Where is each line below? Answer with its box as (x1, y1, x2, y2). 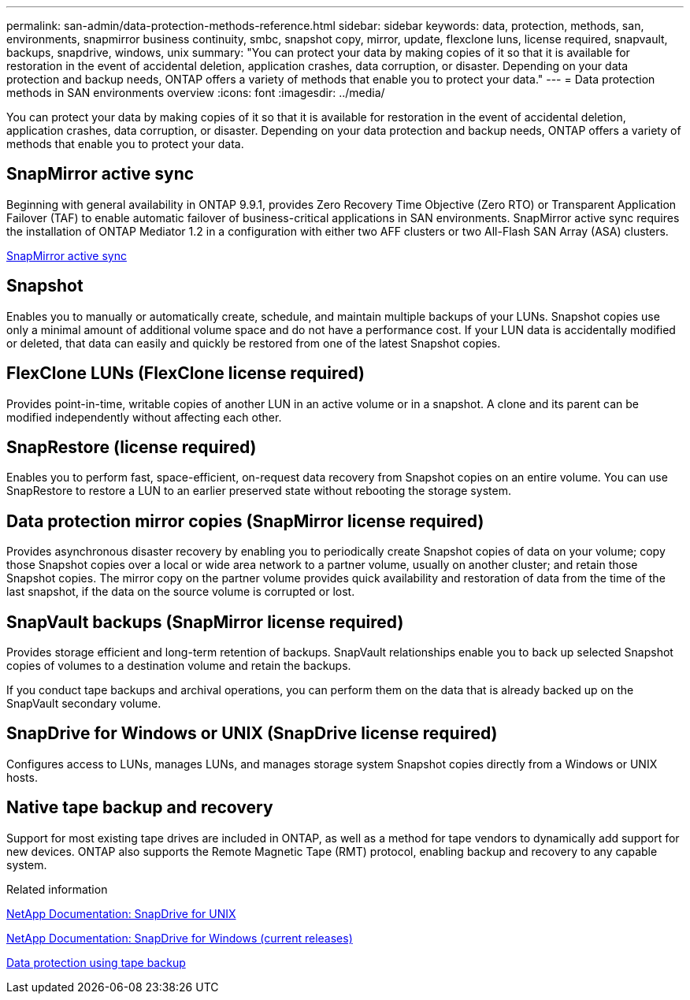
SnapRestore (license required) (6, 437, 257, 457)
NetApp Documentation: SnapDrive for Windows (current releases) (6, 931, 353, 945)
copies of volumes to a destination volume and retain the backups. (6, 659, 351, 673)
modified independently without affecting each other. (6, 410, 282, 424)
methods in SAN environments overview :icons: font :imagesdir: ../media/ (6, 86, 385, 99)
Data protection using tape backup (6, 955, 186, 969)
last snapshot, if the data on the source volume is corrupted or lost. (6, 585, 355, 599)
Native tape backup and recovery (6, 797, 273, 818)
